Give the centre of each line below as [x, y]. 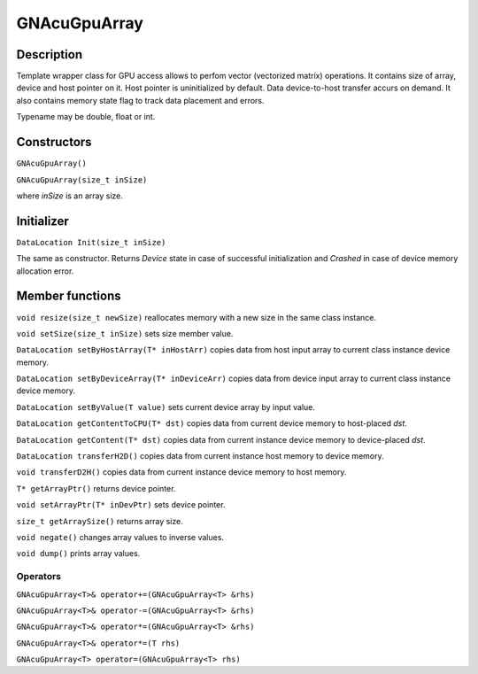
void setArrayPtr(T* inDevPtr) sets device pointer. [121, 505]
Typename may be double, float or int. [86, 117]
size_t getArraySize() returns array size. [100, 521]
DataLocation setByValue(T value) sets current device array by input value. [166, 407]
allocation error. [45, 271]
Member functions [69, 296]
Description [50, 54]
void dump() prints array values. [78, 554]
